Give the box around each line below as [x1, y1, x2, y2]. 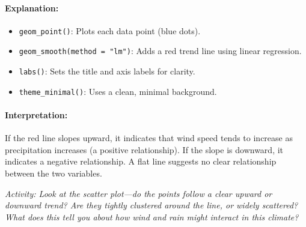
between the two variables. [5, 167, 102, 179]
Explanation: [5, 1, 59, 14]
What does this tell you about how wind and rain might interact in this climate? [5, 210, 299, 223]
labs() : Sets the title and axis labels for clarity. [19, 65, 195, 77]
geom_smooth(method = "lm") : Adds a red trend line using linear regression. [19, 44, 302, 57]
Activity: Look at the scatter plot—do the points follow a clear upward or [5, 187, 272, 199]
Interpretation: [5, 109, 68, 121]
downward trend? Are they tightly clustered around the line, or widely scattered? [5, 199, 298, 211]
